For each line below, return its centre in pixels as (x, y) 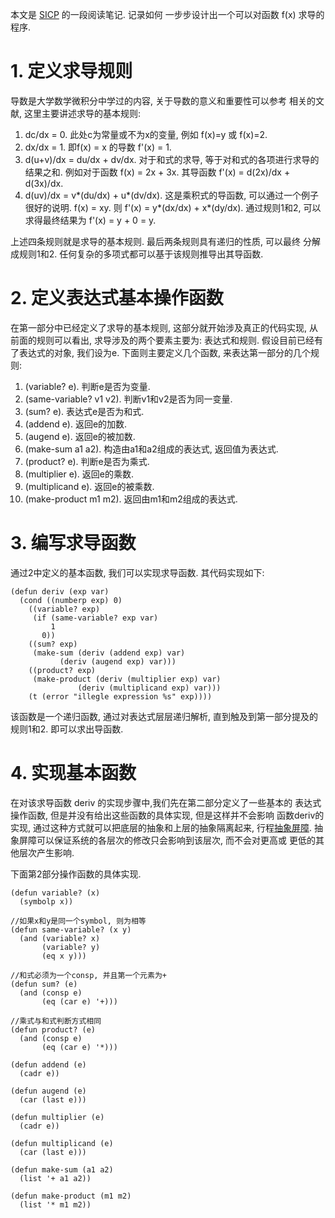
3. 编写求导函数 (73, 543)
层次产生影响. (46, 852)
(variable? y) (71, 947)
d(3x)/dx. (44, 183)
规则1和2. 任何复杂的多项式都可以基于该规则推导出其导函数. (141, 254)
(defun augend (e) (48, 1091)
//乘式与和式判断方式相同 (56, 1021)
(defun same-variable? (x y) (71, 929)
